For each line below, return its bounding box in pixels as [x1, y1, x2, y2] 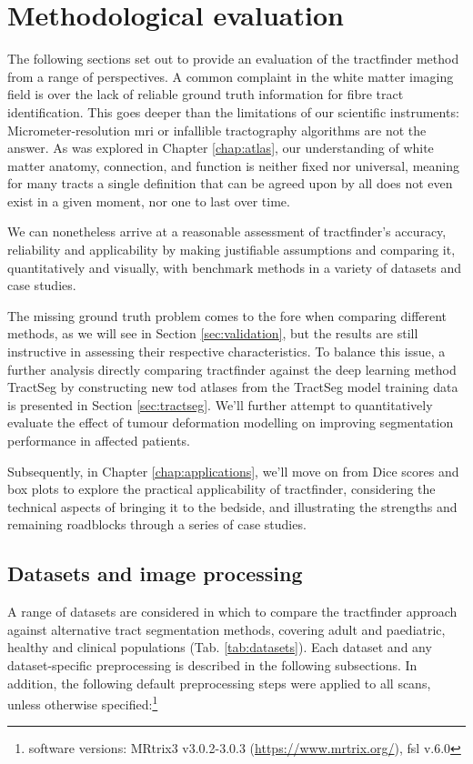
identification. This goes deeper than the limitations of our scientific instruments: [7, 102, 459, 121]
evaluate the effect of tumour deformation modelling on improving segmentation [7, 413, 454, 432]
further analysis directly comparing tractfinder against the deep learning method [7, 359, 457, 378]
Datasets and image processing [7, 559, 303, 588]
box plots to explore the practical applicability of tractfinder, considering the [7, 479, 436, 498]
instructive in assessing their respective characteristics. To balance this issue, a [7, 342, 446, 361]
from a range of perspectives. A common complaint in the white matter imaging [7, 66, 454, 85]
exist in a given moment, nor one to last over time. [7, 191, 290, 210]
